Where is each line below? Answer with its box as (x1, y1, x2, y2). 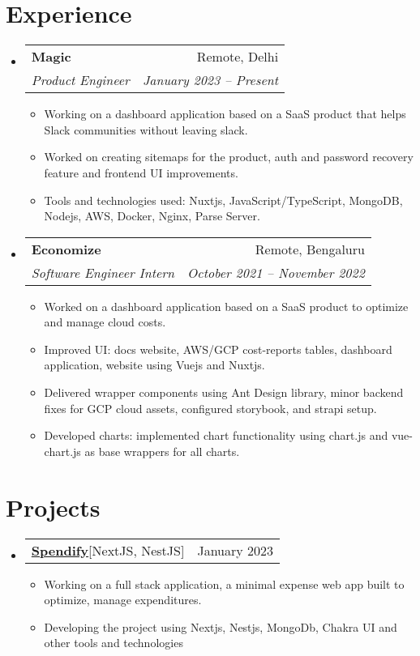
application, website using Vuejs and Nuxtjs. (44, 356, 265, 373)
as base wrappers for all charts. (84, 442, 240, 459)
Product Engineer (31, 70, 130, 90)
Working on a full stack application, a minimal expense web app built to (44, 575, 405, 592)
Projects (6, 490, 101, 523)
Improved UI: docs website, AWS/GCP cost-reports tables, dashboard (44, 340, 392, 357)
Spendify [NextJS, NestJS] (31, 540, 185, 560)
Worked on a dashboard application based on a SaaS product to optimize (44, 297, 409, 314)
